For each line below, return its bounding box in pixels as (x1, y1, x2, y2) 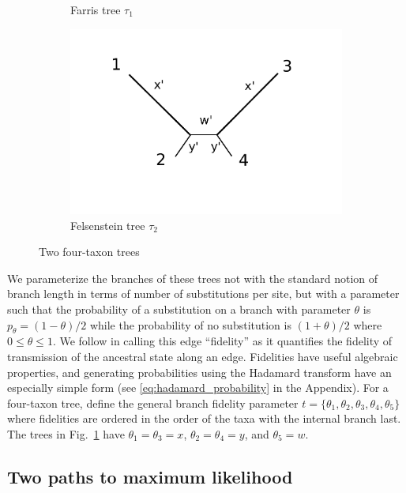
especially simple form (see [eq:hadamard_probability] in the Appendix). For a (7, 379, 389, 396)
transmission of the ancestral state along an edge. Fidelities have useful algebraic (7, 348, 398, 364)
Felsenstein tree (70, 216, 145, 233)
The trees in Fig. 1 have (7, 425, 125, 442)
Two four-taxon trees (39, 243, 140, 260)
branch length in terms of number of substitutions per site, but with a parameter (7, 285, 400, 302)
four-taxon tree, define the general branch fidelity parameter (7, 394, 299, 411)
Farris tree (70, 2, 121, 17)
